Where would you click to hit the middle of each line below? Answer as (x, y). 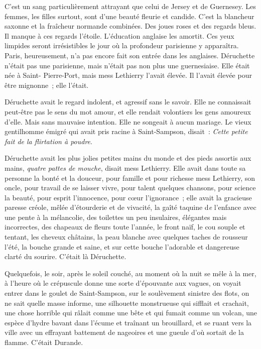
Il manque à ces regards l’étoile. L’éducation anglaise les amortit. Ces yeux (119, 35)
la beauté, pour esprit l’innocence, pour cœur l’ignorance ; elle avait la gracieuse (128, 197)
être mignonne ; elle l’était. (47, 85)
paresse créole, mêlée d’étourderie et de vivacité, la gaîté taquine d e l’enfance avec (130, 207)
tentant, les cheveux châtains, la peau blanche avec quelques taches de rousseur (126, 237)
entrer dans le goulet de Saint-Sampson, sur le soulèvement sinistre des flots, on (127, 293)
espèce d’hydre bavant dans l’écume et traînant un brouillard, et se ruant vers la (128, 322)
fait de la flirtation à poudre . (48, 141)
